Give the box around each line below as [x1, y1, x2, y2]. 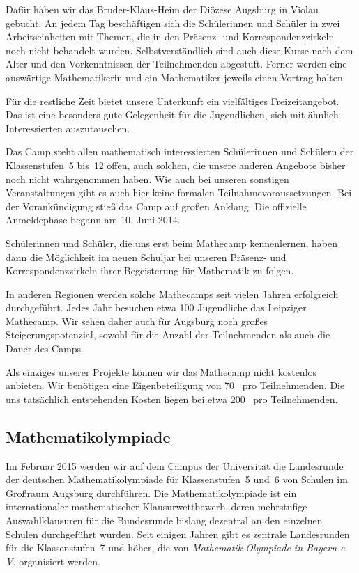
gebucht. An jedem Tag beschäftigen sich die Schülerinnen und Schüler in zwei [6, 15, 340, 30]
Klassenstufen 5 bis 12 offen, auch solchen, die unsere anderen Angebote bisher [6, 157, 346, 172]
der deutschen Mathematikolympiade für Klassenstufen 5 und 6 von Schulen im [6, 472, 348, 487]
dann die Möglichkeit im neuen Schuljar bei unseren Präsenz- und [6, 249, 287, 264]
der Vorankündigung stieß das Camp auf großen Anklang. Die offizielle [6, 198, 307, 213]
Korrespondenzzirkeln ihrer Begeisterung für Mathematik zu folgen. [6, 263, 294, 278]
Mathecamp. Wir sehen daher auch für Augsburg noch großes [6, 313, 268, 328]
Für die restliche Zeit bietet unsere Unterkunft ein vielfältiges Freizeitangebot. [6, 93, 339, 108]
